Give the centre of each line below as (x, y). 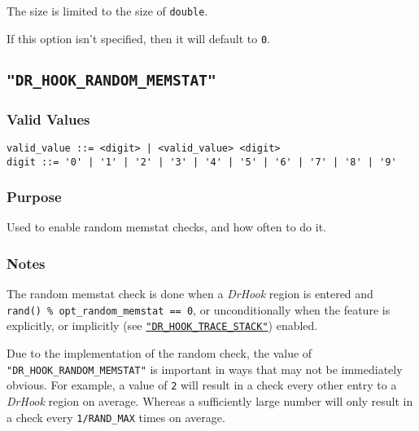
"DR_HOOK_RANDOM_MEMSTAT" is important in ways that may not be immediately (205, 369)
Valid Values (48, 119)
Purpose (34, 197)
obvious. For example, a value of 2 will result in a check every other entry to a (202, 385)
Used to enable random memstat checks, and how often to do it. (167, 227)
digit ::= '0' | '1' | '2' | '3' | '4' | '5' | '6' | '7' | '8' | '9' (202, 162)
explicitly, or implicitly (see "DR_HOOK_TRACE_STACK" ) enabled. (162, 325)
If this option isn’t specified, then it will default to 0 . (139, 38)
